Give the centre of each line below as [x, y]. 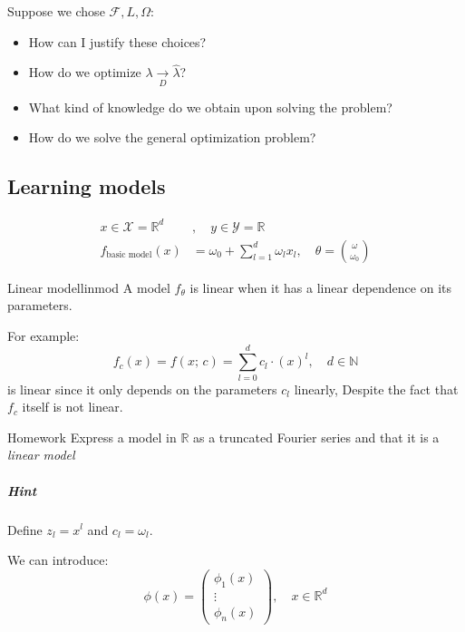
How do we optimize [85, 72]
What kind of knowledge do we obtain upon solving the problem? [210, 107]
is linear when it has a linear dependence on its [320, 287]
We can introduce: [58, 560]
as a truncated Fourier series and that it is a [316, 437]
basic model [129, 255]
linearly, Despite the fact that [376, 389]
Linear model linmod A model [89, 287]
